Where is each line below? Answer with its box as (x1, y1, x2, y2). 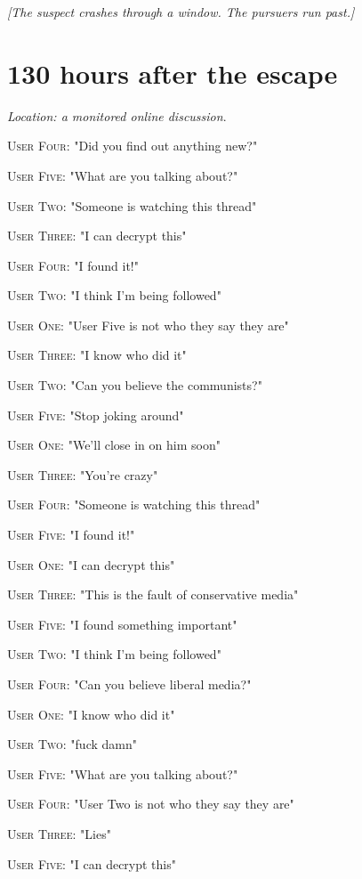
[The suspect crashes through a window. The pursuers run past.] (7, 3, 355, 20)
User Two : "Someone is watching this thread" (7, 196, 257, 215)
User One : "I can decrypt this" (7, 555, 175, 574)
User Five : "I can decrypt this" (7, 854, 176, 873)
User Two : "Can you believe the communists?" (7, 376, 262, 395)
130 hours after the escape (7, 54, 338, 91)
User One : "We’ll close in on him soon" (7, 435, 221, 454)
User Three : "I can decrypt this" (7, 226, 187, 245)
